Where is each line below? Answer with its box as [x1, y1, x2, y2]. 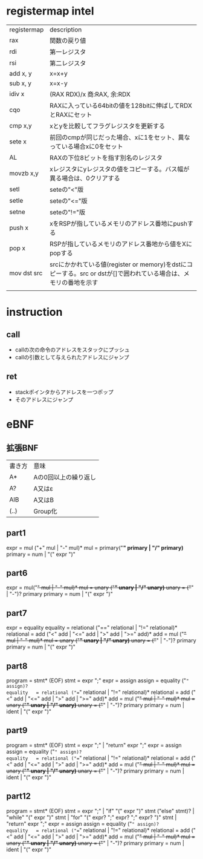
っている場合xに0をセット [49, 142, 124, 151]
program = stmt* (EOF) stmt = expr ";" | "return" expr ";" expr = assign [6, 741, 182, 748]
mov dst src [9, 269, 43, 277]
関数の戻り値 [49, 36, 86, 45]
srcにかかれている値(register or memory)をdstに [49, 260, 187, 269]
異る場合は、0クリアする [49, 174, 121, 182]
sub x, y [9, 79, 32, 87]
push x [9, 223, 29, 232]
